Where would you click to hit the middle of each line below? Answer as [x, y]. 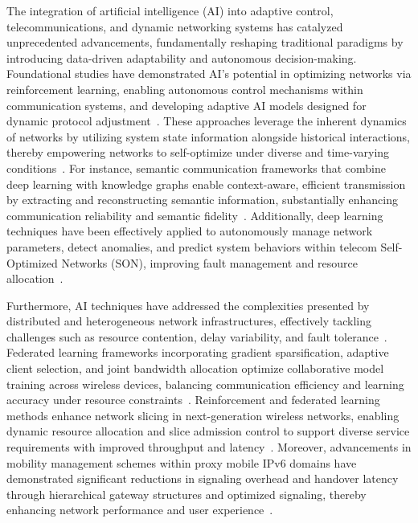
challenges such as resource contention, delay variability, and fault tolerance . [197, 336]
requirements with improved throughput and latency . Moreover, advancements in [209, 447]
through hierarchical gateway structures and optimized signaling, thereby [186, 494]
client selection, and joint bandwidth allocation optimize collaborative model [195, 368]
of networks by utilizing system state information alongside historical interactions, [208, 136]
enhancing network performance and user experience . [140, 510]
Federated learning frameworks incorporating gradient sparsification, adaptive [198, 352]
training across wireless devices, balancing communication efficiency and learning [205, 384]
